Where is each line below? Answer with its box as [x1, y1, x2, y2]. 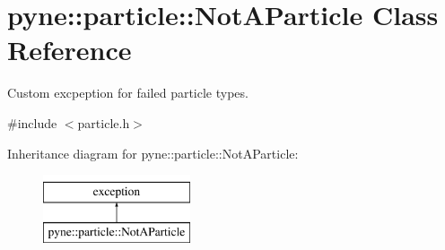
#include [7, 113, 57, 132]
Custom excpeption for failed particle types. [7, 83, 249, 102]
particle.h [77, 113, 130, 132]
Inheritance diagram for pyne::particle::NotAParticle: [7, 143, 299, 162]
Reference [7, 31, 132, 68]
